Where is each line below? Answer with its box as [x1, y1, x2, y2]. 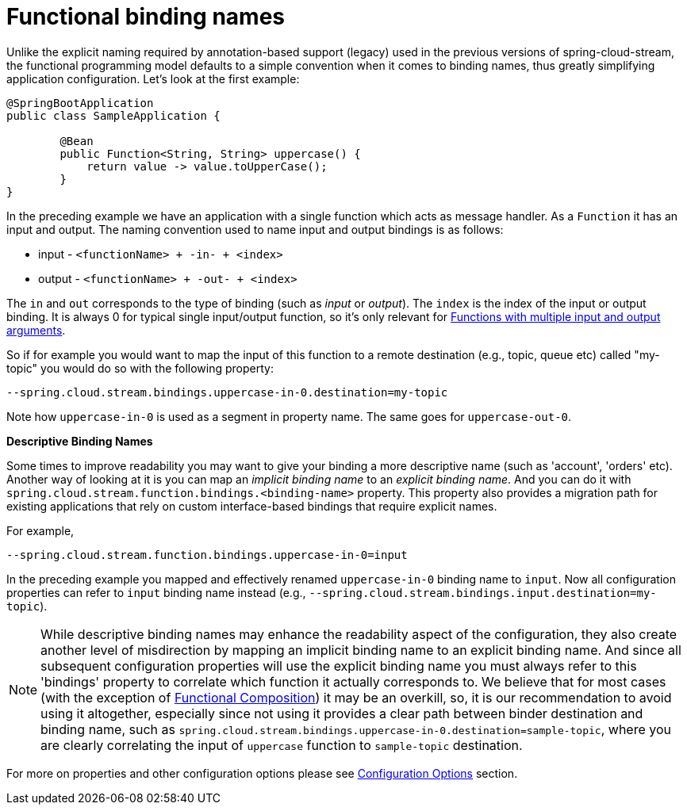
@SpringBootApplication [6, 96, 154, 109]
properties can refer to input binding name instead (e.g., [6, 585, 306, 599]
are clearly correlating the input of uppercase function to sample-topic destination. [40, 736, 523, 753]
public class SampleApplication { [6, 109, 221, 122]
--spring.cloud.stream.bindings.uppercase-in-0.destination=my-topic [6, 385, 448, 399]
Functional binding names [6, 3, 286, 30]
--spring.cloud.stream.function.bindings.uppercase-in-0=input [6, 548, 408, 561]
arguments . [6, 323, 66, 337]
